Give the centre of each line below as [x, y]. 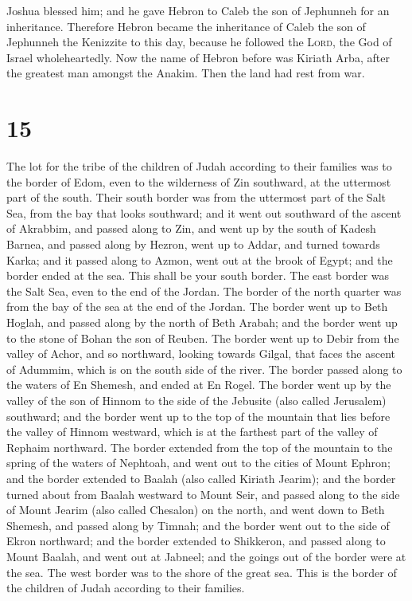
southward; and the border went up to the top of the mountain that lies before [198, 416]
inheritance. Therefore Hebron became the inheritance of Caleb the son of [186, 26]
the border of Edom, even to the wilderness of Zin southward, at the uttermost [199, 181]
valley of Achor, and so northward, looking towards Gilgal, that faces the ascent [201, 354]
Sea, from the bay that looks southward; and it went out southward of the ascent [204, 212]
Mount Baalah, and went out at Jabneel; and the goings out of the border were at [206, 556]
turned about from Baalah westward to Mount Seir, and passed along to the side [203, 494]
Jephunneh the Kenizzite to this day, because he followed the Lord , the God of [199, 42]
